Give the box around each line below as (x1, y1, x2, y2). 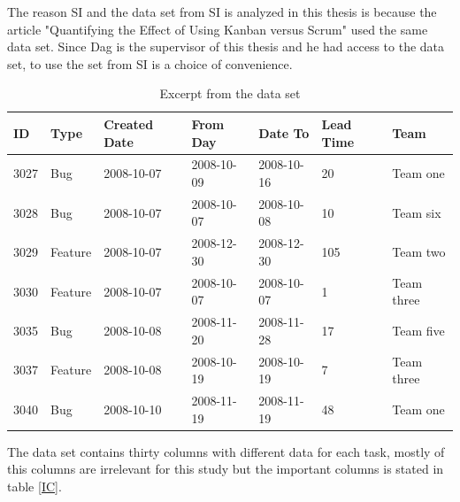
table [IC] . (7, 476, 62, 495)
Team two (392, 243, 446, 261)
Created (103, 114, 154, 133)
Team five (392, 321, 445, 339)
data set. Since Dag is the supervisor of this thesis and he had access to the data (7, 37, 445, 56)
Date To (258, 123, 310, 142)
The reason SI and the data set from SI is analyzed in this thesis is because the (7, 3, 437, 20)
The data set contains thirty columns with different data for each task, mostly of (7, 442, 445, 460)
